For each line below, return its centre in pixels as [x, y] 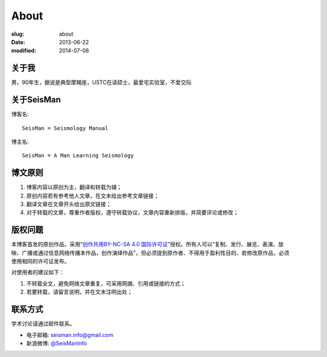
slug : [18, 34]
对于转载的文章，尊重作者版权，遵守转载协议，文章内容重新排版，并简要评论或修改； [132, 212]
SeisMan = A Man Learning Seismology [78, 156]
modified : [24, 51]
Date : [18, 42]
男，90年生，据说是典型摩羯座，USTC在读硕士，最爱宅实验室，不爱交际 [101, 82]
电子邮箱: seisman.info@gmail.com [70, 335]
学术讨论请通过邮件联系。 [43, 324]
